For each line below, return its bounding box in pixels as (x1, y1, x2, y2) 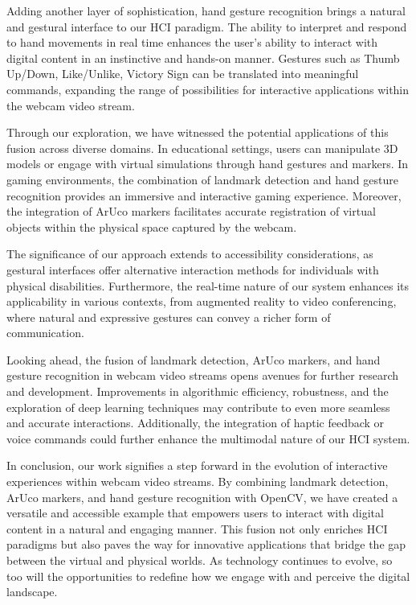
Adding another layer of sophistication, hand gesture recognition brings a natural (6, 2, 406, 19)
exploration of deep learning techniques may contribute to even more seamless (6, 398, 390, 415)
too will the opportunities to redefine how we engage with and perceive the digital (6, 567, 410, 584)
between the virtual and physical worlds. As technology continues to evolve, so (6, 552, 393, 568)
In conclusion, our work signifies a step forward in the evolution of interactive (6, 457, 388, 474)
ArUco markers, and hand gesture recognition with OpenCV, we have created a (6, 488, 398, 505)
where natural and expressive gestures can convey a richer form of (6, 308, 331, 325)
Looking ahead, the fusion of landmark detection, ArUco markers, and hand (6, 351, 381, 368)
